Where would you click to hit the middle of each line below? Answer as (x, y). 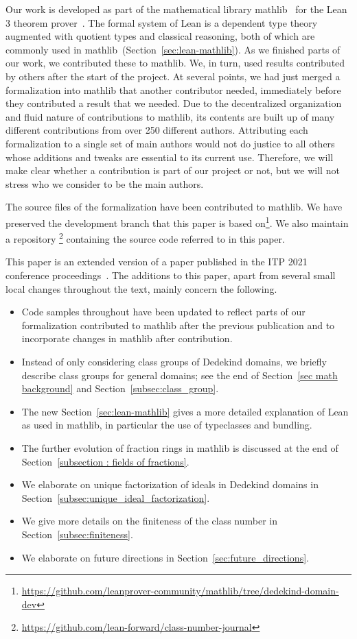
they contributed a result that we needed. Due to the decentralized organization (174, 103)
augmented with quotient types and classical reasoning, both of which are (160, 36)
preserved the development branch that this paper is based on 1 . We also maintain (177, 221)
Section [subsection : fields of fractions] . (105, 461)
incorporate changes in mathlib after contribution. (127, 338)
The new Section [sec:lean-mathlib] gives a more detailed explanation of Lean (185, 411)
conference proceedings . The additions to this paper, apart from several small (171, 275)
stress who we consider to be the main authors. (105, 183)
